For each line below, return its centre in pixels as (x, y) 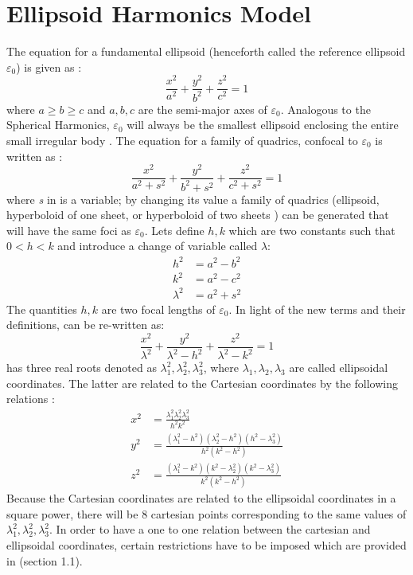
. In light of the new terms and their (317, 309)
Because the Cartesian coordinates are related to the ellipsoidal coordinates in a (201, 498)
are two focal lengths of (158, 309)
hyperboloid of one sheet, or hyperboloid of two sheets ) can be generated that (198, 215)
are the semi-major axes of (203, 109)
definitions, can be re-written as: (86, 325)
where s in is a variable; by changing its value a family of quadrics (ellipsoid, (193, 199)
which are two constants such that (312, 230)
